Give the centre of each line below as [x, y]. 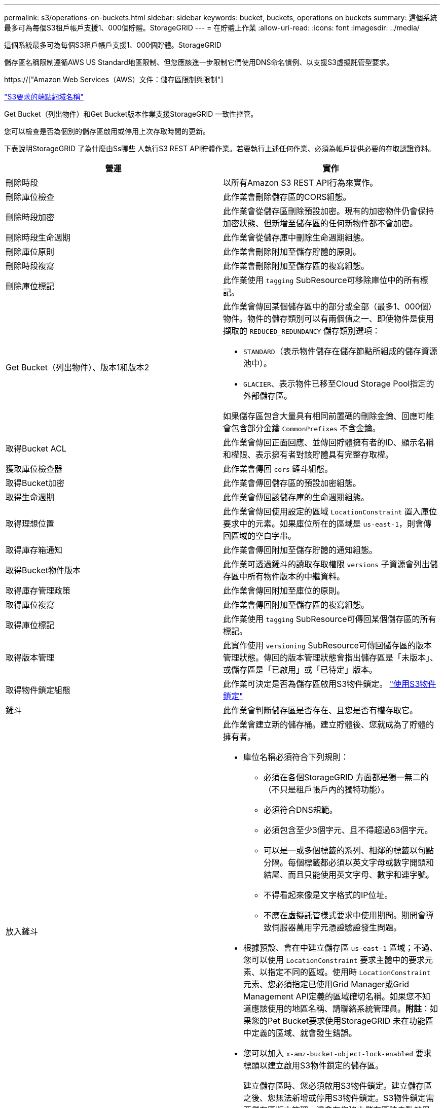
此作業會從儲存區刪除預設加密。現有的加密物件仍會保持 [329, 211]
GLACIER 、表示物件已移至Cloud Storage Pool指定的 [339, 384]
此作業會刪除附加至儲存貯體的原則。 [292, 252]
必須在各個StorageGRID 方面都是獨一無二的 [346, 777]
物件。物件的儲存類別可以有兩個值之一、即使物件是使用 [329, 319]
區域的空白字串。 [264, 536]
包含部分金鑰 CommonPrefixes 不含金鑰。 [306, 428]
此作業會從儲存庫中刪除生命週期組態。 [296, 237]
